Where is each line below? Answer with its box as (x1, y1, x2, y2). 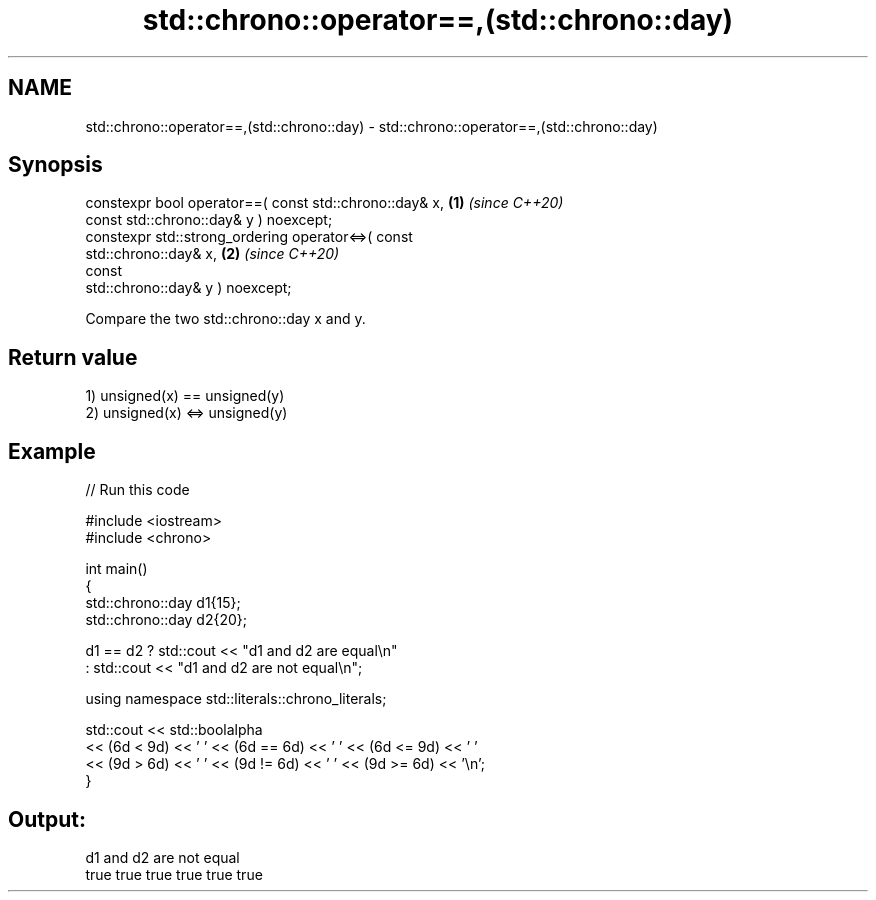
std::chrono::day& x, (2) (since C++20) (85, 245, 340, 263)
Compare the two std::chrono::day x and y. (85, 310, 366, 328)
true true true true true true (85, 865, 263, 883)
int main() (85, 560, 148, 578)
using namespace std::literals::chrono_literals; (85, 690, 387, 708)
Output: (8, 806, 86, 832)
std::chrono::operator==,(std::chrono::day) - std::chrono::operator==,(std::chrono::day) (85, 117, 658, 135)
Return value (8, 344, 138, 370)
